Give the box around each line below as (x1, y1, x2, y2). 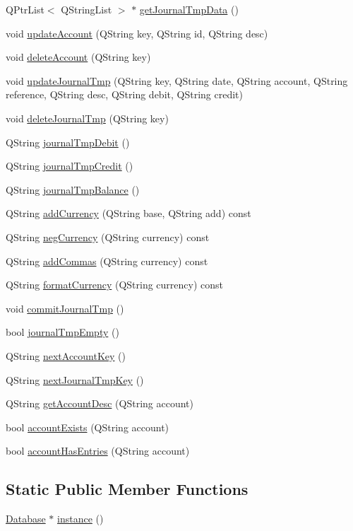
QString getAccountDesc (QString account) (6, 396, 193, 411)
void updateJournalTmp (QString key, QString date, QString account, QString (6, 73, 348, 88)
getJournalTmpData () (139, 2, 239, 16)
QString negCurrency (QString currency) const (6, 229, 210, 244)
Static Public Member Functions (6, 478, 249, 500)
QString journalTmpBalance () (6, 182, 140, 197)
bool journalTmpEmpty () (6, 325, 119, 339)
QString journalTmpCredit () (6, 158, 133, 173)
